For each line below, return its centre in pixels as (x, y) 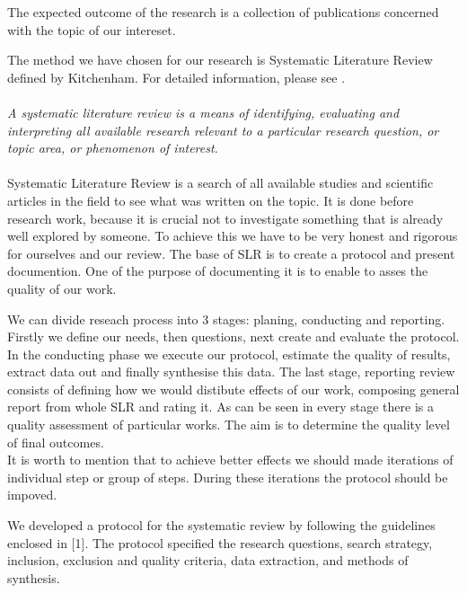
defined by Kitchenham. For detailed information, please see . (176, 77)
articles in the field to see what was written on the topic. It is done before (211, 200)
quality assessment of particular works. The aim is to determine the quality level (229, 425)
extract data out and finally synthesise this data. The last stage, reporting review (231, 372)
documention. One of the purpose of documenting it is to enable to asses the (218, 271)
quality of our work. (62, 288)
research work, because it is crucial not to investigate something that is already (225, 218)
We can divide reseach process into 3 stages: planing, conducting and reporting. (226, 319)
